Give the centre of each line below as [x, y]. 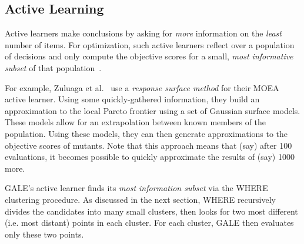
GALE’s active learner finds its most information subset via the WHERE [136, 188]
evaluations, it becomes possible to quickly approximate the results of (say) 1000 [150, 157]
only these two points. [44, 234]
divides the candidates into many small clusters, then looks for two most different [151, 211]
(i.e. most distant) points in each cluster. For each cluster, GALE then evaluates [149, 223]
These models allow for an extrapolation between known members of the [136, 122]
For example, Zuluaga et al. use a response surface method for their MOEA [142, 87]
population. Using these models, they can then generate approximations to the [146, 133]
